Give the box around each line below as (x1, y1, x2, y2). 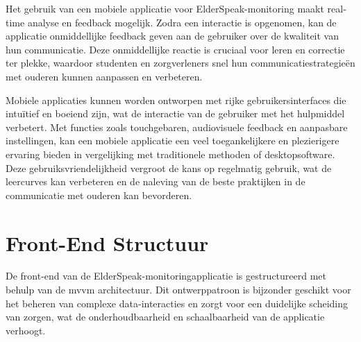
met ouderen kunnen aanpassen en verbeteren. (6, 69, 203, 83)
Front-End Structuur (6, 228, 209, 257)
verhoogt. (6, 323, 46, 337)
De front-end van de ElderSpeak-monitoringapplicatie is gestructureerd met (6, 268, 327, 283)
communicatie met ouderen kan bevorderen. (6, 187, 192, 202)
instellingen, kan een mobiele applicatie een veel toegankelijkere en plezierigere (6, 133, 339, 148)
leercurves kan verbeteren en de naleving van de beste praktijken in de (6, 174, 305, 189)
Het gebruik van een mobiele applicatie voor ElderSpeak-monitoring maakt (6, 1, 324, 15)
